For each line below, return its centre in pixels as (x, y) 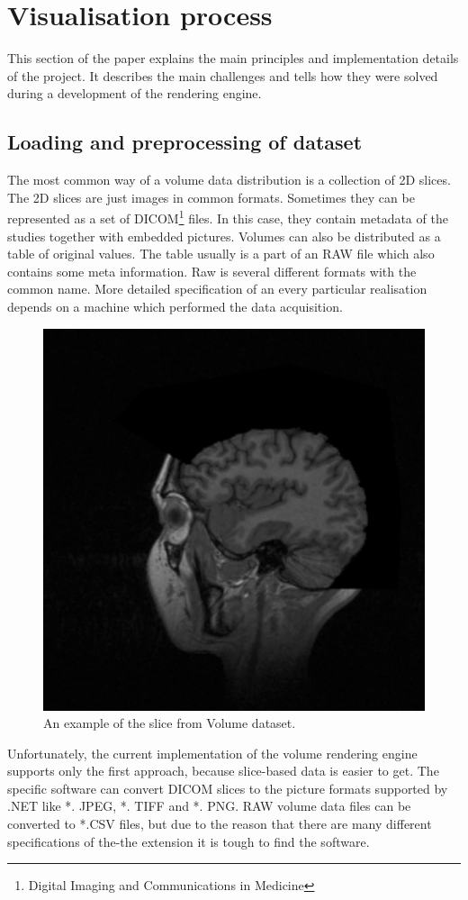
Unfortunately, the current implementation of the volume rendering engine (212, 753)
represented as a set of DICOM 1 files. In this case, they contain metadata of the (228, 217)
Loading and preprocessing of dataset (185, 142)
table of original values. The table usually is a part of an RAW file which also (221, 254)
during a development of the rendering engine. (135, 93)
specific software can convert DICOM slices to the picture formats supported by (228, 788)
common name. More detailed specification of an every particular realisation (217, 289)
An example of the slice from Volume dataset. (170, 723)
